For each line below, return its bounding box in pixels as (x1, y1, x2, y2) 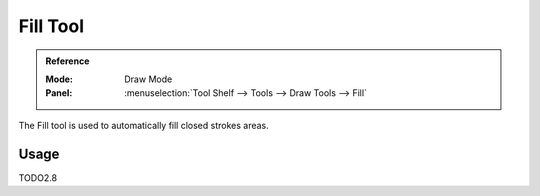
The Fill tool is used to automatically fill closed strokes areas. (18, 119, 269, 131)
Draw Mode (124, 73, 173, 85)
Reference (45, 55, 90, 67)
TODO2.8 (18, 171, 58, 184)
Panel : (45, 87, 73, 99)
